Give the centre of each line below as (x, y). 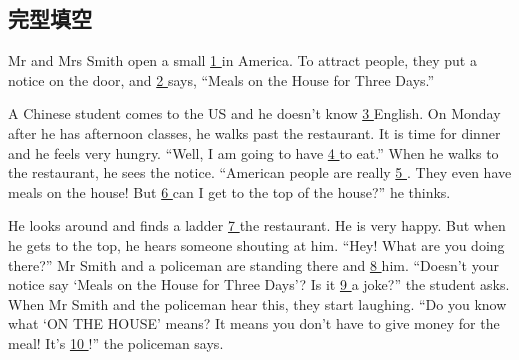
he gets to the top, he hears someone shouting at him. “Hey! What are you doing (256, 244)
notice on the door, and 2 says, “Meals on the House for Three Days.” (221, 79)
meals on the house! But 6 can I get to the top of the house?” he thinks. (229, 191)
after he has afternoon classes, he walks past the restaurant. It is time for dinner (254, 132)
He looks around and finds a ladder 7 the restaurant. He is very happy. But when (257, 225)
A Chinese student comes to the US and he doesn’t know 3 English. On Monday (254, 113)
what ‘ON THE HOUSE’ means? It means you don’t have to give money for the (254, 323)
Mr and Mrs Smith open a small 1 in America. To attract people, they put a (242, 60)
